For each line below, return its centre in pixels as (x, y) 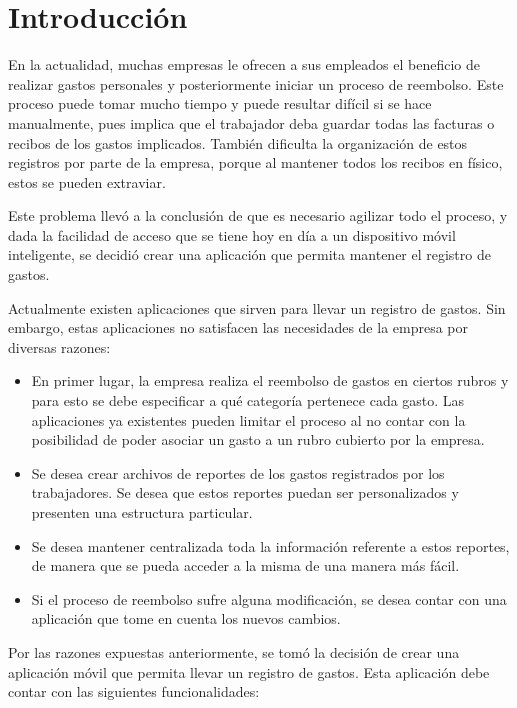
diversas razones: (59, 346)
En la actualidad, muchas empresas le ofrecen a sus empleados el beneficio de (244, 64)
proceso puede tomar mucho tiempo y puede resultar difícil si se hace (220, 103)
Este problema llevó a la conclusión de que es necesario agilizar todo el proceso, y (258, 215)
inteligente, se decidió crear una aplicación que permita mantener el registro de (249, 254)
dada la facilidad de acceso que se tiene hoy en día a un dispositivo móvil (232, 234)
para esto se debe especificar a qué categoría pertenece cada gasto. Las (248, 400)
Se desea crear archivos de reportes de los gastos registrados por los (238, 472)
